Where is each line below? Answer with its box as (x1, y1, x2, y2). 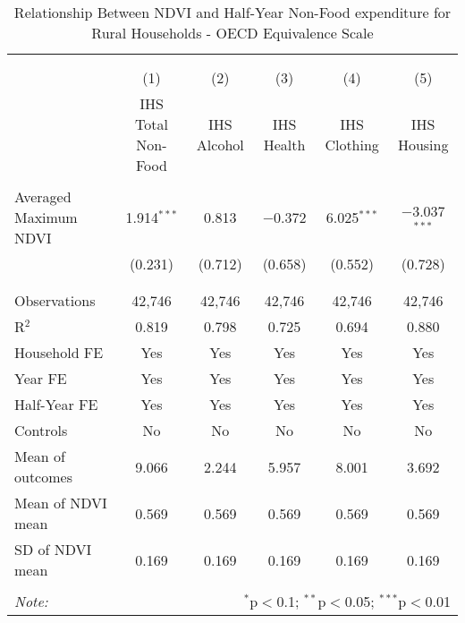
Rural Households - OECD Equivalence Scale (91, 22, 374, 43)
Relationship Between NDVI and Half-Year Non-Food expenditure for (13, 2, 452, 22)
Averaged (14, 186, 72, 207)
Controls (14, 420, 68, 440)
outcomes (14, 466, 72, 487)
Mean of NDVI (14, 492, 107, 513)
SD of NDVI (14, 539, 92, 559)
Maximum (14, 207, 78, 227)
